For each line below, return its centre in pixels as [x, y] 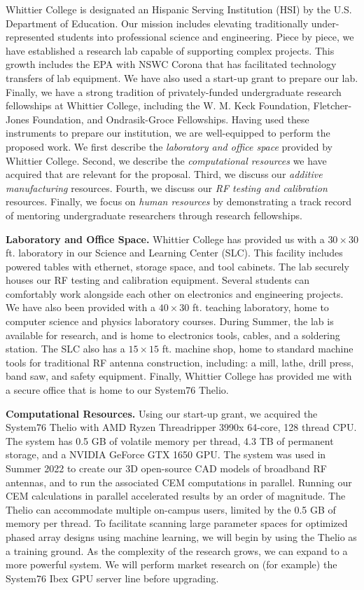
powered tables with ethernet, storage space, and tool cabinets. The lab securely [177, 266]
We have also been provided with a [81, 307]
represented [30, 37]
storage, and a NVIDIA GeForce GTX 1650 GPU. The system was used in [166, 454]
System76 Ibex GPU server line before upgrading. [112, 578]
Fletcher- [332, 105]
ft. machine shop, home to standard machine [258, 349]
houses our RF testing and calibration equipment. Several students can [158, 280]
